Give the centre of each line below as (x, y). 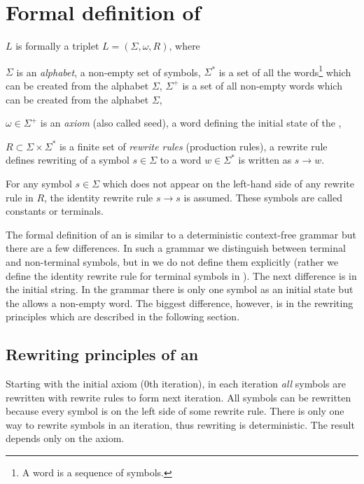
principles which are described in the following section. (123, 316)
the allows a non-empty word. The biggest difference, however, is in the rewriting (180, 302)
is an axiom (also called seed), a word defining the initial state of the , (191, 123)
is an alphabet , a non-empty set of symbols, (108, 72)
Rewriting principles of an (102, 354)
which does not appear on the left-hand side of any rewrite (228, 183)
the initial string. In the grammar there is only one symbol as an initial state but (180, 289)
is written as (265, 160)
